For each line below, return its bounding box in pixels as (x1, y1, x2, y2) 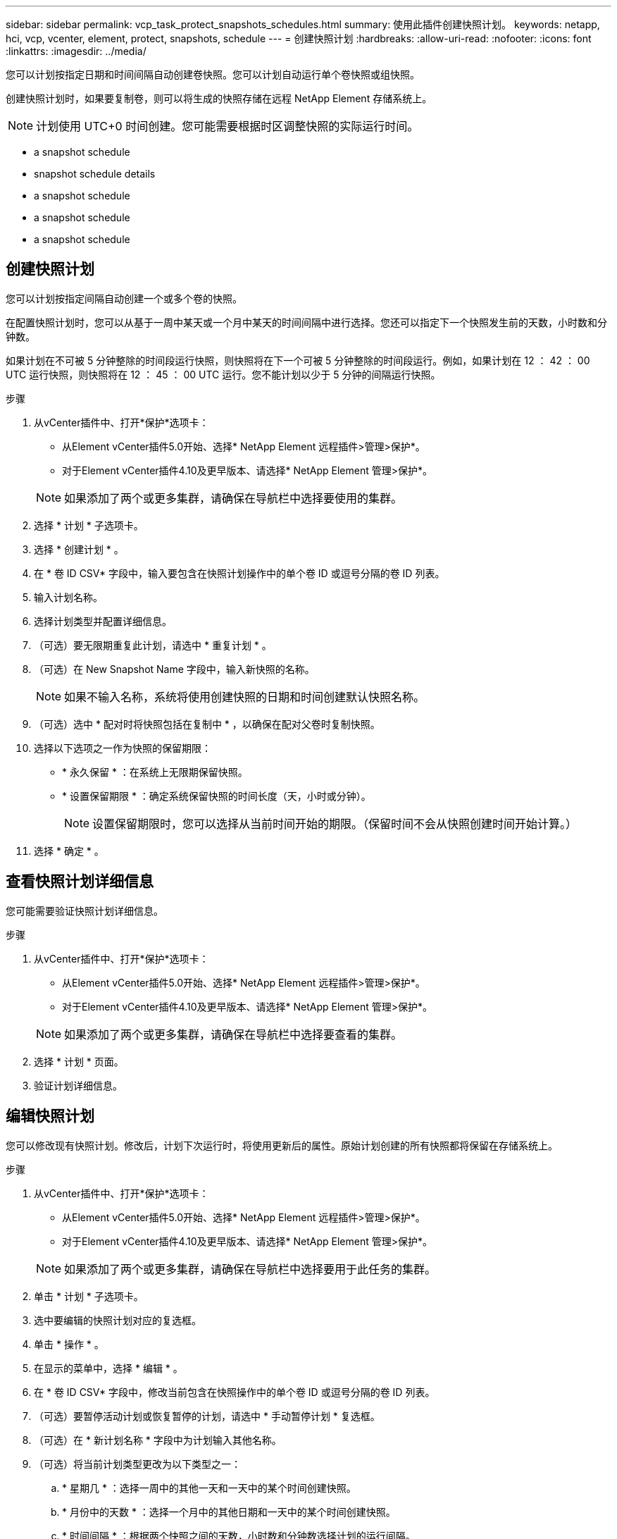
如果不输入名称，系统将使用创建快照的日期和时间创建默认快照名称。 (64, 689, 425, 704)
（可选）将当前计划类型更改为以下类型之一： (34, 1457, 241, 1470)
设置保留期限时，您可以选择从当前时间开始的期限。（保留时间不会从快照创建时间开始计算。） (92, 816, 578, 831)
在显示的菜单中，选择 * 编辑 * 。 (34, 1361, 183, 1374)
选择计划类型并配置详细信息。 (34, 614, 172, 627)
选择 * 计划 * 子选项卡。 (34, 519, 144, 531)
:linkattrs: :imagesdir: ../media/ (6, 45, 147, 57)
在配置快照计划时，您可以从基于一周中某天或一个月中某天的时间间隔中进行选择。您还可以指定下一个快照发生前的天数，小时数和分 (6, 316, 607, 328)
